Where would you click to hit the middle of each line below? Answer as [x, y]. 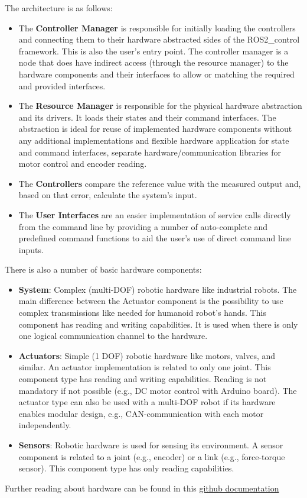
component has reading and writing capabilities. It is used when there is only [158, 324]
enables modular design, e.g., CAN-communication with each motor [141, 413]
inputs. [31, 249]
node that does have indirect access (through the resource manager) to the [153, 62]
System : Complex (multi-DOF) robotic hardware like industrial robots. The [158, 289]
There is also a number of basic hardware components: [103, 269]
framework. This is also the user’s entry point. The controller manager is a [153, 51]
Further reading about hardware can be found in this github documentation [142, 488]
